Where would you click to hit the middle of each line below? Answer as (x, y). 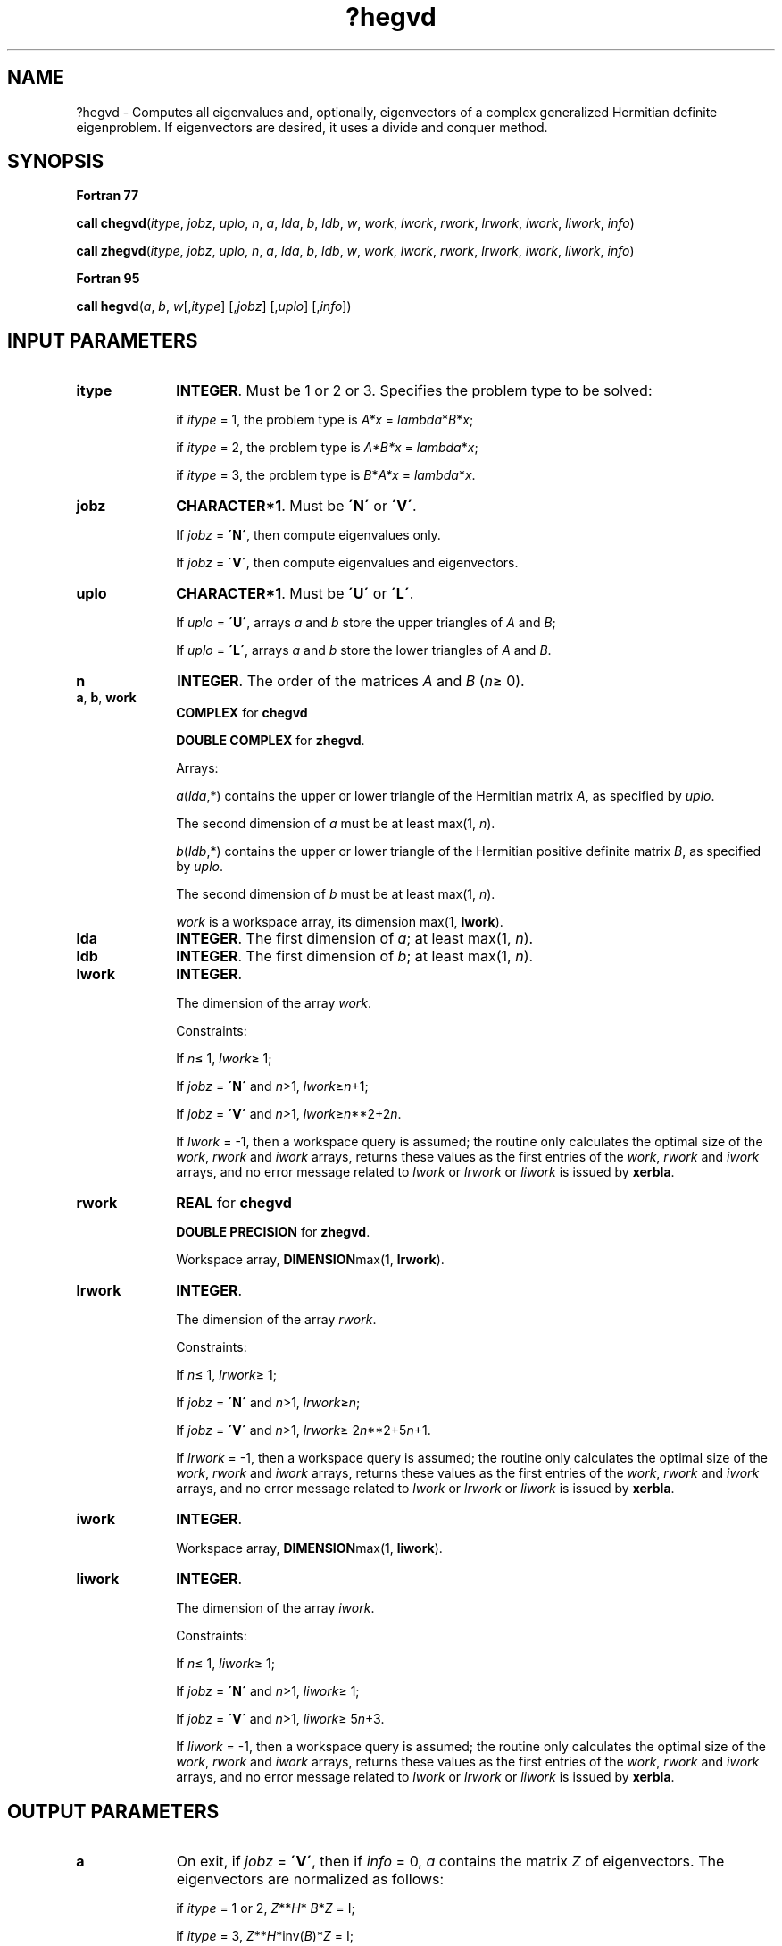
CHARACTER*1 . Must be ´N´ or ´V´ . (296, 506)
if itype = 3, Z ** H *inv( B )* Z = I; (265, 1936)
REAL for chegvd (234, 1203)
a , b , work (106, 698)
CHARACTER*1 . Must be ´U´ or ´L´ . (295, 594)
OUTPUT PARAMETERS (113, 1811)
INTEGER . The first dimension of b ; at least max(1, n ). (355, 956)
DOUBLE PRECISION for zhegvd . (273, 1232)
